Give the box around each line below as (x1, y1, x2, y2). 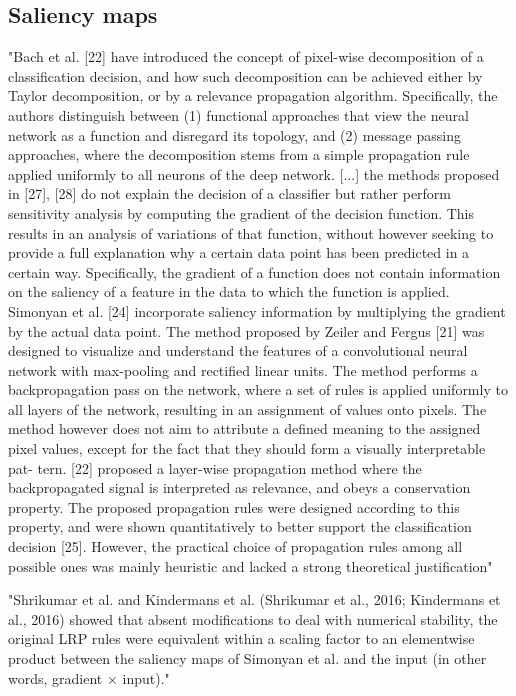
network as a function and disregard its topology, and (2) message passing (8, 124, 461, 145)
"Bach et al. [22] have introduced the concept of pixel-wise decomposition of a (8, 46, 484, 67)
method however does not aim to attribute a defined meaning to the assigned (8, 418, 481, 439)
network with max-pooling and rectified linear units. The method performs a (8, 359, 478, 380)
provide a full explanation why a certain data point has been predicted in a (8, 242, 470, 263)
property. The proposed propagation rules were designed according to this (8, 496, 460, 517)
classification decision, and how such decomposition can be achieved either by (8, 65, 483, 86)
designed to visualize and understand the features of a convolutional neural (8, 340, 468, 361)
